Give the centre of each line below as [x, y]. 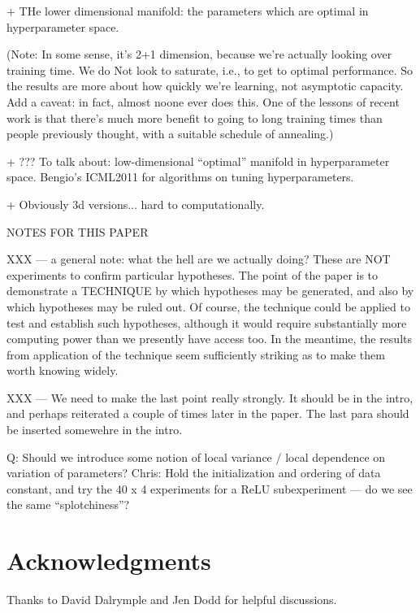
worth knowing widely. [63, 370]
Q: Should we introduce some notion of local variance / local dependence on [196, 456]
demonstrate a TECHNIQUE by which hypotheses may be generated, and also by [210, 291]
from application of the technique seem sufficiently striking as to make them [196, 354]
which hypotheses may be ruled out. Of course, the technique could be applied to [208, 306]
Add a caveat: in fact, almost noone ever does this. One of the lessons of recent [203, 101]
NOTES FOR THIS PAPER [78, 231]
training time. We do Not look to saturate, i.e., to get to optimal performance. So [210, 70]
